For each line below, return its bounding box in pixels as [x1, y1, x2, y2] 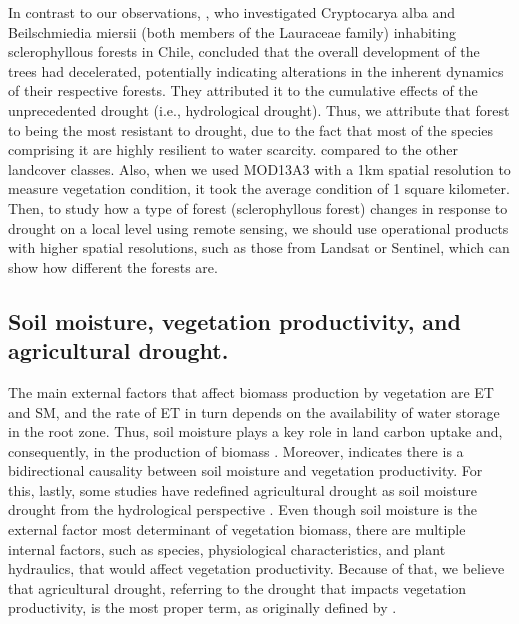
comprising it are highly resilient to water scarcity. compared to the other [8, 139, 459, 160]
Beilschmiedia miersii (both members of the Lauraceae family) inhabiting [8, 21, 456, 42]
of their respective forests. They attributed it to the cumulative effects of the [8, 80, 478, 101]
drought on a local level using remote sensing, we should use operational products [8, 217, 509, 238]
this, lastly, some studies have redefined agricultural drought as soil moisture [8, 479, 478, 500]
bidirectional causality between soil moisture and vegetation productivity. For [8, 460, 483, 481]
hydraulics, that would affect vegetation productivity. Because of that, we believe [8, 558, 505, 579]
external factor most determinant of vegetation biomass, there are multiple [8, 519, 466, 540]
